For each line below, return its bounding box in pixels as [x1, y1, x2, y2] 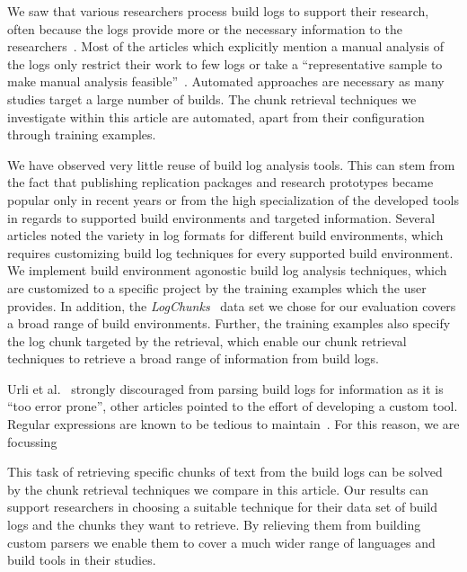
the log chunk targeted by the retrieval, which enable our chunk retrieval [7, 331, 407, 350]
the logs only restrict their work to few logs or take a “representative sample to [7, 54, 443, 73]
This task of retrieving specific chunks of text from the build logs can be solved [7, 462, 443, 481]
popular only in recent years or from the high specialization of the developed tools [7, 190, 459, 209]
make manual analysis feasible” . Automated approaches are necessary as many [7, 72, 445, 91]
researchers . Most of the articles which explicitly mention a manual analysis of [7, 37, 444, 56]
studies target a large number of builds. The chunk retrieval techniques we [7, 89, 417, 108]
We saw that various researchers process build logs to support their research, [7, 2, 429, 20]
